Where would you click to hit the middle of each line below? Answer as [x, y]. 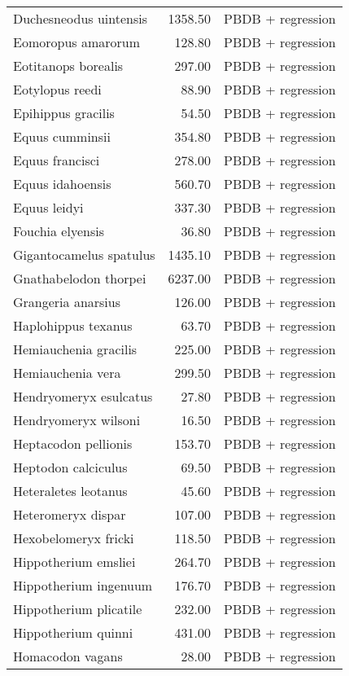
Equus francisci [57, 160]
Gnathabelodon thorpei [80, 278]
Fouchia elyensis [59, 231]
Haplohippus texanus [73, 325]
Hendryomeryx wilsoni [77, 420]
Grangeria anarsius [67, 302]
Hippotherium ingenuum [83, 585]
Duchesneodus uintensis [81, 18]
